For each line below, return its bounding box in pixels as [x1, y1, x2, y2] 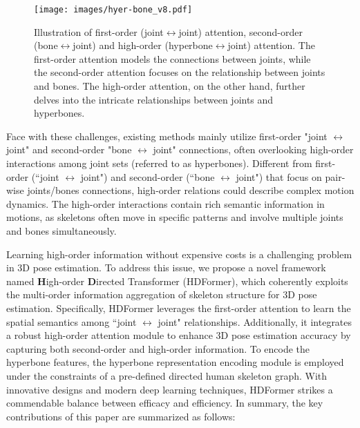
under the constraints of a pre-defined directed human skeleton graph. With [6, 368, 328, 382]
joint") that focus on [236, 169, 322, 184]
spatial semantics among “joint [6, 314, 137, 329]
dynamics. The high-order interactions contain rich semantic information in [6, 196, 325, 211]
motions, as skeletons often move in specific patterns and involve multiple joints [6, 210, 343, 224]
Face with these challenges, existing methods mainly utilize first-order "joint [6, 128, 328, 143]
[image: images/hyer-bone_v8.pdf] [34, 5, 193, 14]
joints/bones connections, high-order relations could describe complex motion [27, 183, 354, 197]
